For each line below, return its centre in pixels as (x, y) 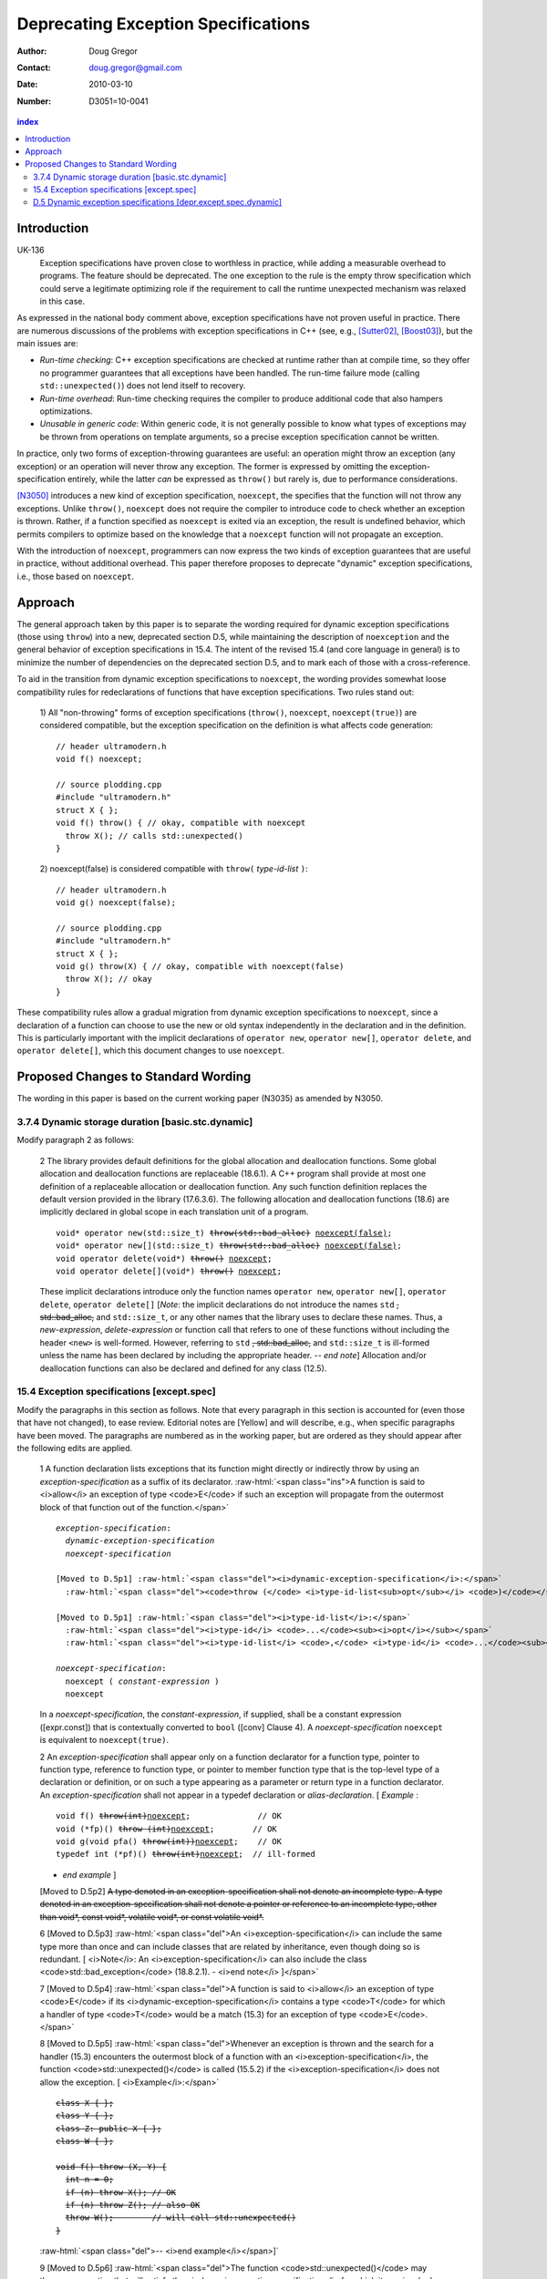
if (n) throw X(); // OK (121, 2192)
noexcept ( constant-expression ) (142, 1681)
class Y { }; (85, 2116)
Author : (32, 51)
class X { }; (85, 2103)
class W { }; (85, 2141)
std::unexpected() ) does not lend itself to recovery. (143, 386)
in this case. (62, 301)
